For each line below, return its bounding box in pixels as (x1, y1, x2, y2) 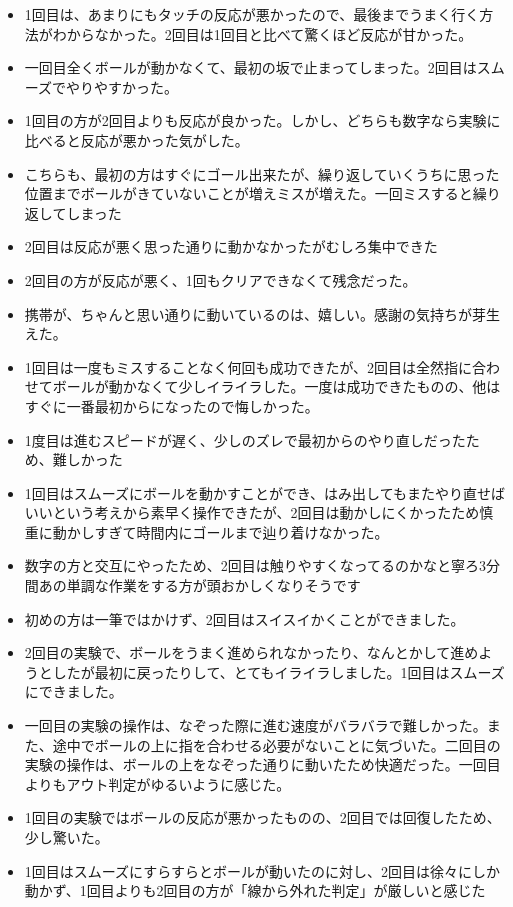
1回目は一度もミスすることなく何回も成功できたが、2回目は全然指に (24, 356, 473, 377)
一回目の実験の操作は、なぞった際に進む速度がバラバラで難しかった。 (24, 715, 487, 736)
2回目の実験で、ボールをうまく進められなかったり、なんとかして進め (24, 642, 479, 663)
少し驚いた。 (24, 827, 109, 847)
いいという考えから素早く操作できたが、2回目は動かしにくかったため (24, 502, 480, 523)
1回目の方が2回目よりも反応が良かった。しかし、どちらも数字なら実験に (24, 110, 501, 131)
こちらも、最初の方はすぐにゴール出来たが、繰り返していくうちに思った (24, 163, 500, 184)
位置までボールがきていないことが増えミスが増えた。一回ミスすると (24, 183, 473, 204)
